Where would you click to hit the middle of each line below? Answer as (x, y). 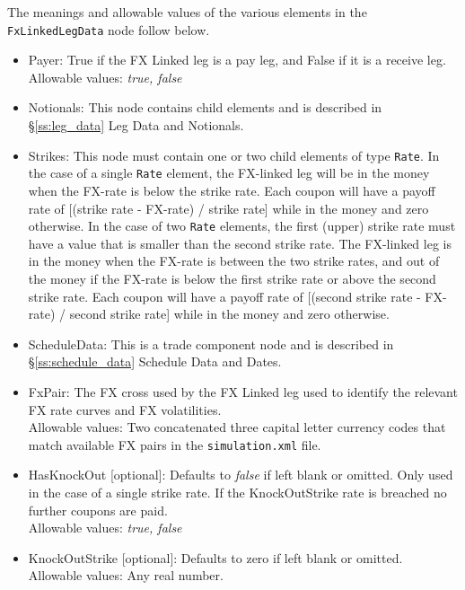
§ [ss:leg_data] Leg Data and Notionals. (136, 125)
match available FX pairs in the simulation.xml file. (175, 444)
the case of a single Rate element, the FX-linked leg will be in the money (229, 173)
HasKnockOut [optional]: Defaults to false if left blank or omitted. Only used (241, 475)
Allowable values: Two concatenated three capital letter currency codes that (237, 427)
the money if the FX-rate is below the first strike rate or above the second (232, 278)
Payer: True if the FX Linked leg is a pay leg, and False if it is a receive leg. (237, 60)
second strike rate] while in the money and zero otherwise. (229, 314)
